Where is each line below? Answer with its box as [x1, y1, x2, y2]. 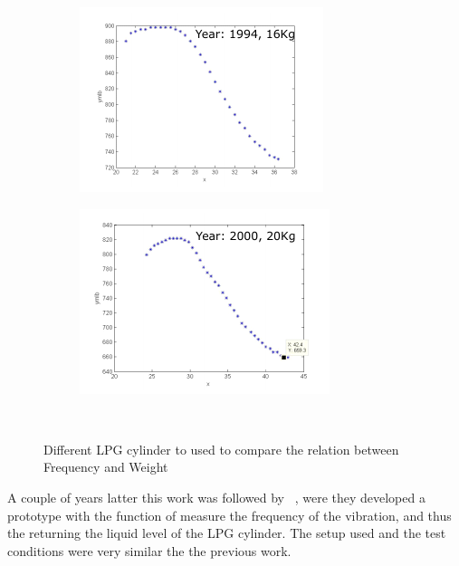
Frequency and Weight [43, 457, 168, 476]
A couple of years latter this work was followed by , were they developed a [7, 487, 426, 506]
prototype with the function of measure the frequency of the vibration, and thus [7, 505, 452, 524]
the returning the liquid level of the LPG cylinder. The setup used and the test [7, 523, 446, 542]
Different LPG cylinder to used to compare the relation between [43, 439, 399, 458]
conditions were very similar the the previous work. [7, 541, 292, 560]
